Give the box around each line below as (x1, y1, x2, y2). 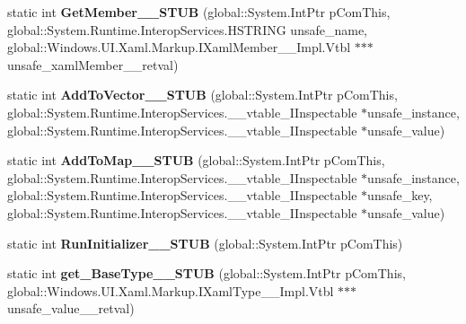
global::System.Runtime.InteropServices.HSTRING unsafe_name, (7, 20, 367, 39)
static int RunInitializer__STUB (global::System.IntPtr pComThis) (7, 233, 403, 252)
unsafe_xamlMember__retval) (7, 55, 179, 74)
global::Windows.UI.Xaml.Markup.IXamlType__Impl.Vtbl (7, 281, 334, 300)
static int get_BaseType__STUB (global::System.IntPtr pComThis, (7, 264, 406, 283)
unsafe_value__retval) (7, 299, 135, 318)
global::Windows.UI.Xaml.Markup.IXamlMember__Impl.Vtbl (7, 38, 351, 57)
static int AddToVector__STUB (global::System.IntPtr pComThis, (7, 85, 398, 104)
